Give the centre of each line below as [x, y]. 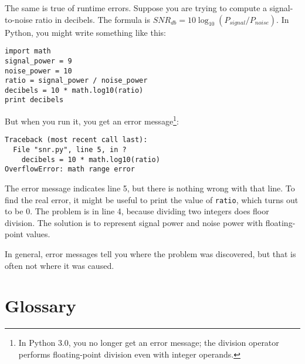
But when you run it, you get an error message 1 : [92, 120]
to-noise [19, 19]
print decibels [34, 100]
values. [38, 234]
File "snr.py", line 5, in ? [70, 150]
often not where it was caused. [60, 265]
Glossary [40, 306]
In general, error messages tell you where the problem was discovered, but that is [150, 254]
